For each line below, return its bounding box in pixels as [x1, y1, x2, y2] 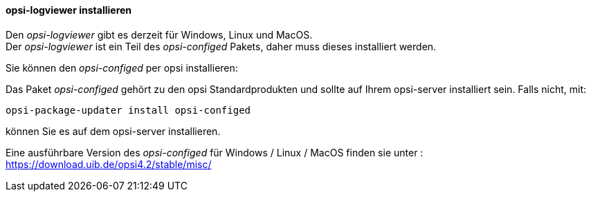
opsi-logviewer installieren [6, 4, 132, 16]
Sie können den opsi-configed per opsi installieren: [6, 61, 238, 74]
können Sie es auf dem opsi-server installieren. [6, 125, 221, 137]
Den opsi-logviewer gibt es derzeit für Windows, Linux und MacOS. [6, 28, 313, 41]
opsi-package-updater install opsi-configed [6, 104, 251, 116]
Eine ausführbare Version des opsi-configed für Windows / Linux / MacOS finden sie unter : [6, 146, 424, 158]
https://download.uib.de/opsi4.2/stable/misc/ [6, 158, 212, 170]
